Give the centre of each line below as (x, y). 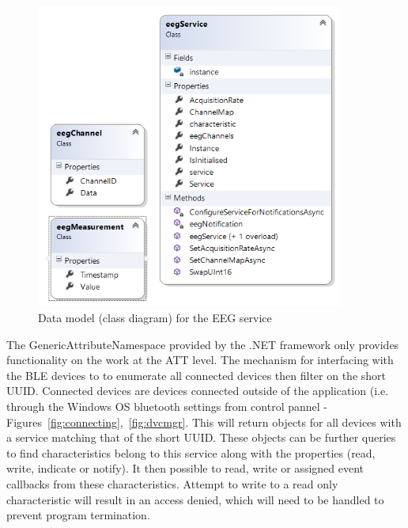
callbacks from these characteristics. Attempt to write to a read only (172, 483)
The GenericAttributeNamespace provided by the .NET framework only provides (203, 344)
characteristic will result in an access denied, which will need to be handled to (195, 499)
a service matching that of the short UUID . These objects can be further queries (201, 437)
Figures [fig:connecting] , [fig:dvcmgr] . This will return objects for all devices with (204, 422)
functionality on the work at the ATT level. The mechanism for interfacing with (200, 360)
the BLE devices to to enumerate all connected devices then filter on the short (196, 375)
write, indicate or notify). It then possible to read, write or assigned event (185, 468)
